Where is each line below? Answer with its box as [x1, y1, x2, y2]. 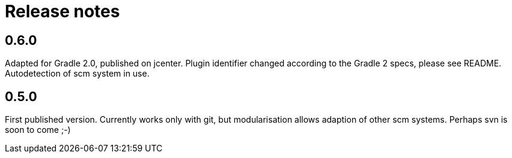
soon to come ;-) [5, 124, 71, 135]
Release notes [5, 1, 120, 22]
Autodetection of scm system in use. [5, 68, 150, 79]
